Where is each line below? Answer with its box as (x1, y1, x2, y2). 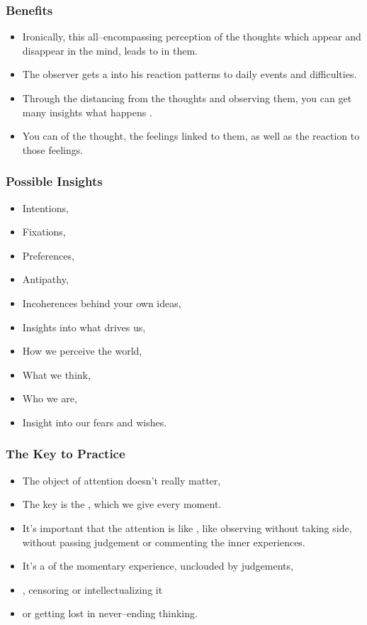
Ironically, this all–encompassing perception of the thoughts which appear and (22, 29, 361, 44)
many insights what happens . (22, 104, 152, 119)
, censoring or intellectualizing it (22, 582, 163, 597)
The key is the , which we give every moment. (22, 497, 222, 511)
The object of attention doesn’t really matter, (22, 472, 221, 487)
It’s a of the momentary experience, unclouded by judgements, (22, 558, 293, 573)
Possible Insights (6, 172, 103, 190)
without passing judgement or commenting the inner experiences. (22, 534, 305, 549)
